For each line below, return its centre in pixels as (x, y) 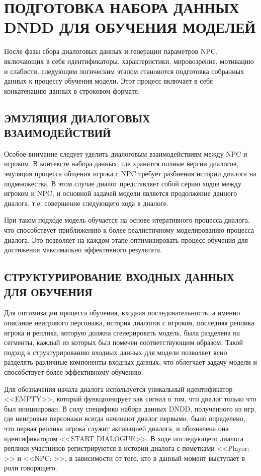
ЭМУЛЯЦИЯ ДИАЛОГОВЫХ (77, 118)
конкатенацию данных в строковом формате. (72, 90)
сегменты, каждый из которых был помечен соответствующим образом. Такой (123, 342)
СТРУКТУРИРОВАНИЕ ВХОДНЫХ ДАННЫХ (119, 277)
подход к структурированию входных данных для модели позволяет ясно (116, 352)
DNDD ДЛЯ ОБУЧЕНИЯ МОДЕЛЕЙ (130, 27)
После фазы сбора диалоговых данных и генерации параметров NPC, (111, 51)
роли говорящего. (31, 468)
